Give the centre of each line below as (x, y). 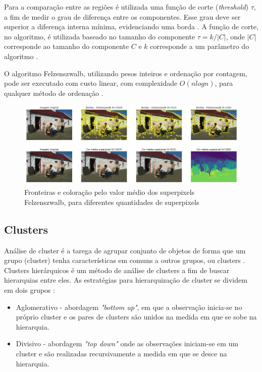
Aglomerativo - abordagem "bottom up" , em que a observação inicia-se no (129, 307)
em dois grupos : (30, 290)
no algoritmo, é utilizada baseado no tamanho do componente (100, 36)
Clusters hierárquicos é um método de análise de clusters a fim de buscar (117, 270)
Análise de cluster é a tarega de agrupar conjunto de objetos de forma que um (125, 250)
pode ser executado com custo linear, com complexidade (91, 83)
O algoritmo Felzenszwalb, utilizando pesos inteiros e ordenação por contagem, (126, 73)
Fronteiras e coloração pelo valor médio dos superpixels (110, 192)
